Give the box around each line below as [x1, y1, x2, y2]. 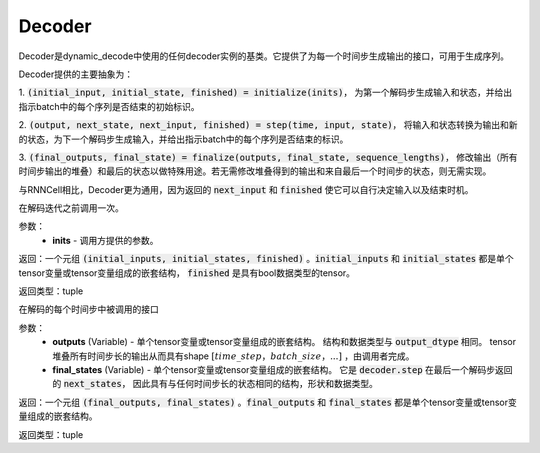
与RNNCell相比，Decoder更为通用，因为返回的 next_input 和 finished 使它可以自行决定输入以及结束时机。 [18, 183, 474, 195]
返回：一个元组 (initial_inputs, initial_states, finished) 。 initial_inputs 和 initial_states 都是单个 [18, 253, 514, 265]
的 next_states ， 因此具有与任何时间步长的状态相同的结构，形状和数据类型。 [52, 378, 379, 390]
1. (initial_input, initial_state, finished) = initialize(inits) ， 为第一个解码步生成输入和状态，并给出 [18, 86, 513, 99]
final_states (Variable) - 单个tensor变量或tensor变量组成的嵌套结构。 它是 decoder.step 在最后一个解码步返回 [52, 363, 514, 375]
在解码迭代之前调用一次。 [18, 202, 124, 214]
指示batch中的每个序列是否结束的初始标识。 [18, 100, 200, 112]
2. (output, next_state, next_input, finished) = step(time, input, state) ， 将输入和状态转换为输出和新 [18, 119, 519, 131]
